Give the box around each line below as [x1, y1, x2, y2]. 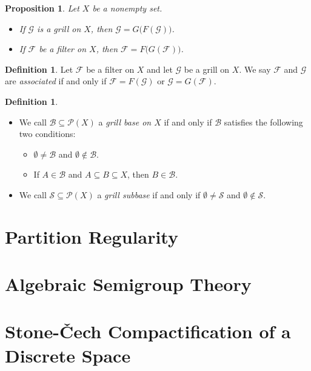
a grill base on [98, 115, 152, 128]
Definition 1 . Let [5, 62, 73, 75]
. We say [239, 62, 271, 75]
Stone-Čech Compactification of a [5, 319, 291, 344]
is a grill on [37, 22, 81, 35]
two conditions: [19, 127, 76, 140]
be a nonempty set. [92, 2, 162, 14]
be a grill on [184, 62, 230, 75]
